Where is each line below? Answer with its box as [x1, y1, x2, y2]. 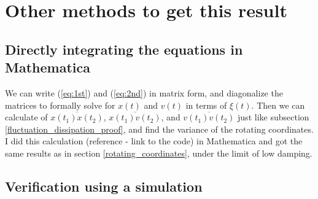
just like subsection [238, 111, 309, 123]
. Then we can [251, 98, 305, 111]
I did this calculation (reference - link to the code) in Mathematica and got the [5, 135, 303, 147]
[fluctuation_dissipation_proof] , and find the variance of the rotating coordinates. [5, 122, 314, 135]
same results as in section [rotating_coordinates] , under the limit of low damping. [5, 146, 312, 159]
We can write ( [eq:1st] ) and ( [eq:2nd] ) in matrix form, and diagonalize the [5, 86, 283, 99]
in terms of [185, 98, 227, 111]
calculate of [5, 111, 48, 123]
